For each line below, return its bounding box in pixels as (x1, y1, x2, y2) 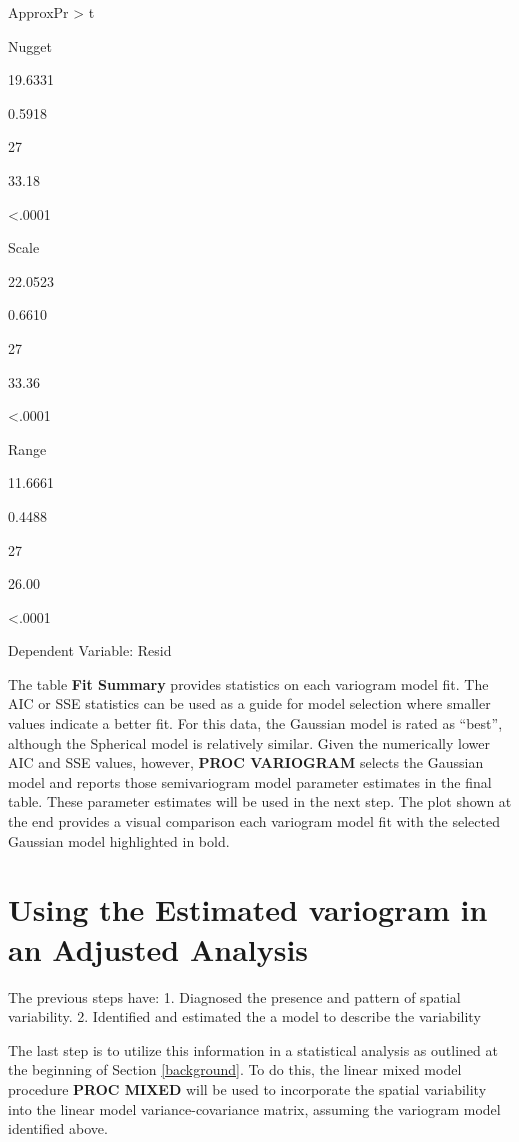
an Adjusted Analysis (8, 928, 309, 969)
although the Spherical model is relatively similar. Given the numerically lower (8, 732, 490, 753)
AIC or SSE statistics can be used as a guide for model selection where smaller (8, 693, 491, 714)
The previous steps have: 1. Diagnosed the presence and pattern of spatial (8, 986, 461, 1007)
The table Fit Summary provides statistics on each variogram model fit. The (8, 673, 489, 694)
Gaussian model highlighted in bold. (8, 830, 230, 851)
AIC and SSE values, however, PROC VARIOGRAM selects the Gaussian (8, 752, 484, 773)
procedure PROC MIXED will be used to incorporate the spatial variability (8, 1078, 487, 1099)
